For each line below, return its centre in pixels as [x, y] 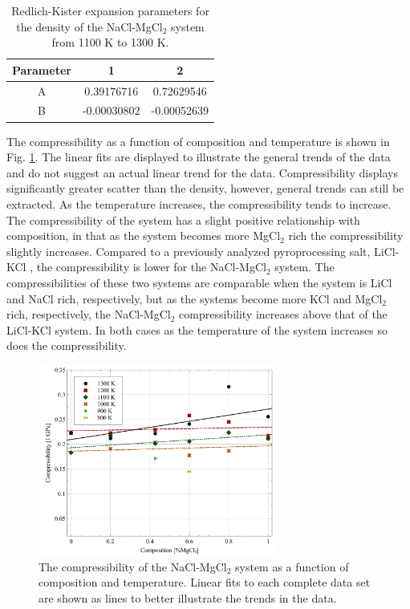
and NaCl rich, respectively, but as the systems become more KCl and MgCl [195, 298]
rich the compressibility [346, 235]
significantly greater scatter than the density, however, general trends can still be [205, 188]
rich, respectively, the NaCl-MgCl [89, 314]
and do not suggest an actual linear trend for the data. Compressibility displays [202, 172]
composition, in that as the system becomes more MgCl [144, 235]
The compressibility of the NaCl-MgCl [133, 566]
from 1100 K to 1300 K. [110, 42]
